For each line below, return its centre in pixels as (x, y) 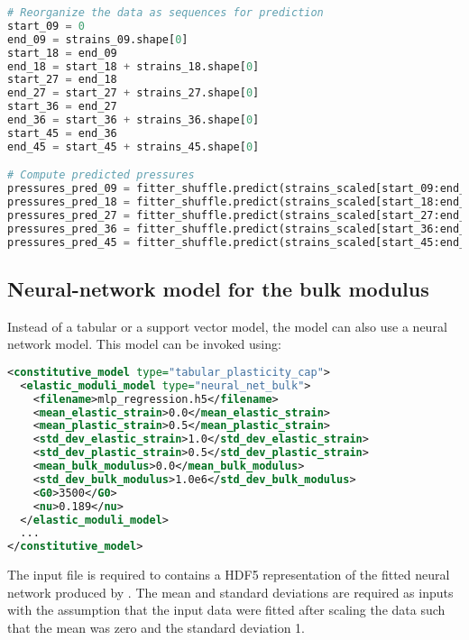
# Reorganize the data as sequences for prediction (166, 13)
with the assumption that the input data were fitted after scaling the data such (226, 610)
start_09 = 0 (46, 26)
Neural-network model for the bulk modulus (218, 288)
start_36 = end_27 (62, 107)
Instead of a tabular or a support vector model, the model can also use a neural (227, 326)
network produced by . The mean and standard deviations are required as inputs (230, 592)
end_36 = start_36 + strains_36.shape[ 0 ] (133, 120)
